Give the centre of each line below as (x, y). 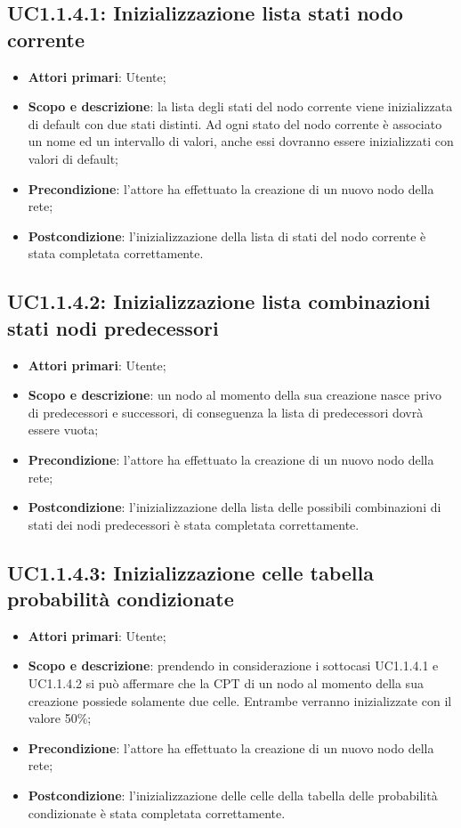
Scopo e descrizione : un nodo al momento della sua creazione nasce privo (235, 395)
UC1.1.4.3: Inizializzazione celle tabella (190, 572)
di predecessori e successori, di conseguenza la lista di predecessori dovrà (226, 412)
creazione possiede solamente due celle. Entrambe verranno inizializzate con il (240, 700)
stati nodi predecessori (113, 327)
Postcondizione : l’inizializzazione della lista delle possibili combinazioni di (235, 507)
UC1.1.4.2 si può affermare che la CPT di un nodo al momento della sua (226, 683)
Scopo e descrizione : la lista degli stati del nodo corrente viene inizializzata (240, 106)
